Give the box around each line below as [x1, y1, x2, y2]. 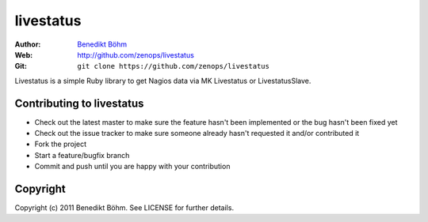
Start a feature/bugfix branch [34, 150, 130, 160]
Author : [14, 40, 41, 49]
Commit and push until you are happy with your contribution [34, 162, 231, 171]
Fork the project [34, 139, 87, 149]
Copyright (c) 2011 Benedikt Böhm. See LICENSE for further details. [14, 203, 234, 213]
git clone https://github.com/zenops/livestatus [77, 62, 269, 71]
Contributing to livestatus [14, 96, 144, 110]
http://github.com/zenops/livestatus [77, 50, 194, 59]
